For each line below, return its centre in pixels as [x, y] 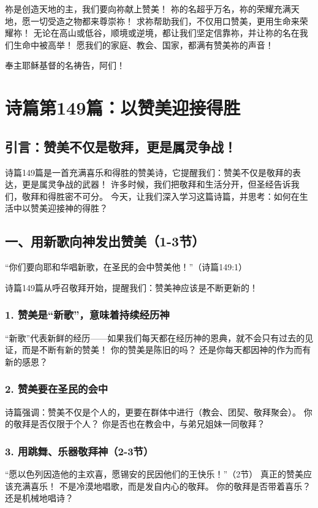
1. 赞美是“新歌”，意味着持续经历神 [87, 315]
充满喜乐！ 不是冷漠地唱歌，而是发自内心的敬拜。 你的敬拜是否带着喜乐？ [162, 486]
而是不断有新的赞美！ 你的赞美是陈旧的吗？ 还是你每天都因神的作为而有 [166, 350]
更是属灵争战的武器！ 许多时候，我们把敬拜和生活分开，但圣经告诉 [156, 184]
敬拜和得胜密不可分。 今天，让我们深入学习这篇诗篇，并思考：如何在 [161, 196]
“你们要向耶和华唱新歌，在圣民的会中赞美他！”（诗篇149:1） [126, 267]
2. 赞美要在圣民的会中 [57, 389]
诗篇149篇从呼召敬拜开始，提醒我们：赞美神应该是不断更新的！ [131, 287]
